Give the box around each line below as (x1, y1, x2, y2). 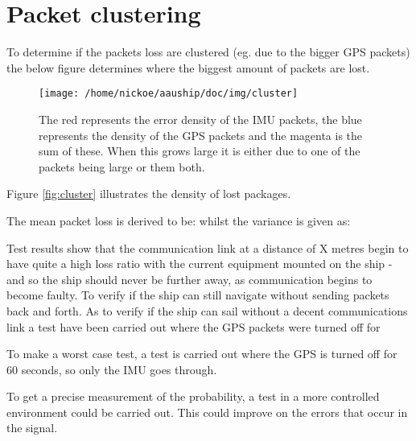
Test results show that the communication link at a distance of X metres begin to (6, 239, 409, 256)
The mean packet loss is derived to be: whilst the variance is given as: (6, 212, 351, 229)
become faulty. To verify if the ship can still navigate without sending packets (6, 286, 389, 303)
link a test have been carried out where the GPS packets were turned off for (6, 318, 381, 335)
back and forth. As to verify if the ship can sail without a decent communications (6, 302, 408, 319)
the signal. (6, 419, 58, 436)
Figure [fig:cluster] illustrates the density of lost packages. (6, 185, 291, 202)
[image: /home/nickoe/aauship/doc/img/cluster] (39, 88, 299, 100)
